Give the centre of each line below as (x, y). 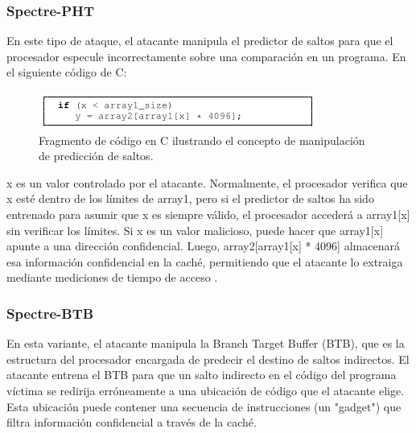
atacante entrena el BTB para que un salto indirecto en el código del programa (202, 375)
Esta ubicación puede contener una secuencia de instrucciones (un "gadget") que (204, 406)
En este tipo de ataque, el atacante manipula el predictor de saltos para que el (200, 41)
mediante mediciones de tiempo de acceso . (112, 277)
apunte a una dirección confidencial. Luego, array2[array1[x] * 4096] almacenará (203, 246)
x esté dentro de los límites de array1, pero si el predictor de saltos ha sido (190, 198)
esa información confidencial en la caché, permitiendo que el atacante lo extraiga (205, 261)
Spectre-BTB (50, 313)
